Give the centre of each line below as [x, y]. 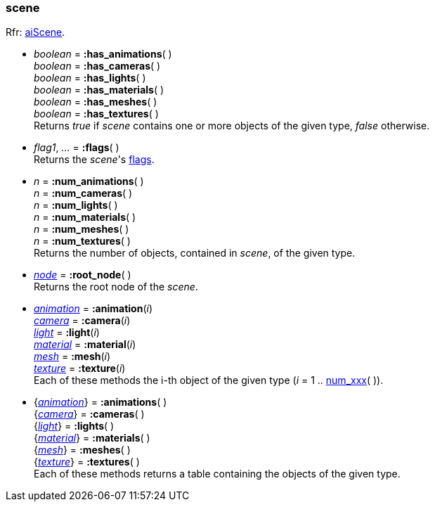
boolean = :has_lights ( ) [90, 78]
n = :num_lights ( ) [76, 205]
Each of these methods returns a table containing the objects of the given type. [217, 474]
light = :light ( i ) [67, 333]
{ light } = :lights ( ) [74, 426]
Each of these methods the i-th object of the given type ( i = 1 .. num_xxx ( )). [209, 380]
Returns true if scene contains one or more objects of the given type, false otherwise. [232, 126]
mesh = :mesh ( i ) [72, 357]
